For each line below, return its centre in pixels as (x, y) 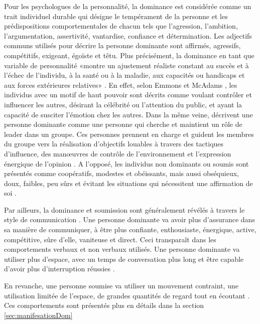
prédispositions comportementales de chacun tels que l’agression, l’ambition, (121, 26)
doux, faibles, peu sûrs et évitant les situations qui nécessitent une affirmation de (128, 183)
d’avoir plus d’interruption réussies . (59, 269)
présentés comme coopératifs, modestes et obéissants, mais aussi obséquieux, (121, 173)
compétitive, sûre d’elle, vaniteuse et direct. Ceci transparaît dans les (110, 239)
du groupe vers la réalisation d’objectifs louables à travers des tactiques (114, 144)
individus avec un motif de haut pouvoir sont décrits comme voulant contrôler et (128, 95)
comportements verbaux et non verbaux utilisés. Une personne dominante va (122, 249)
